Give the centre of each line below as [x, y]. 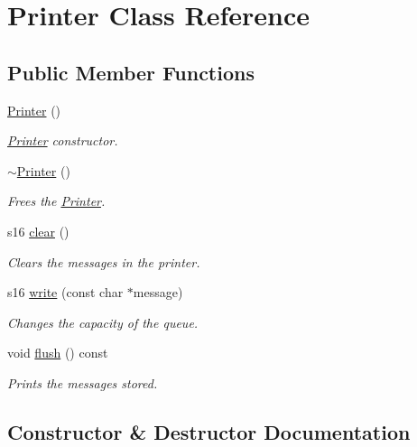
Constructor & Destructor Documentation [209, 431]
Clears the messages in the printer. [104, 261]
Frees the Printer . [56, 201]
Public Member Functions [131, 72]
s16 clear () [38, 231]
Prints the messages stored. [83, 382]
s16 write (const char [65, 292]
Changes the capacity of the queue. [103, 322]
